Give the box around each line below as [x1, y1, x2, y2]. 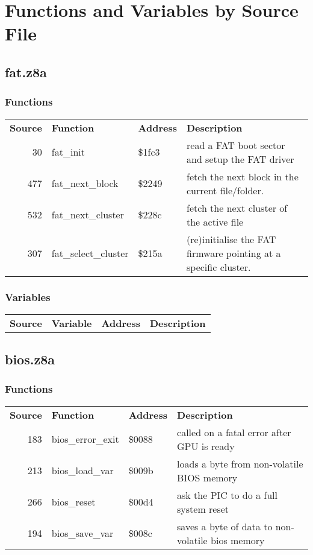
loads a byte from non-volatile [177, 456, 303, 471]
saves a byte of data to [177, 519, 273, 533]
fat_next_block [51, 176, 119, 191]
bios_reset [51, 495, 96, 509]
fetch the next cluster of [187, 200, 288, 215]
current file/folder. [187, 183, 264, 197]
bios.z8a [5, 350, 55, 369]
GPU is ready [177, 439, 235, 453]
